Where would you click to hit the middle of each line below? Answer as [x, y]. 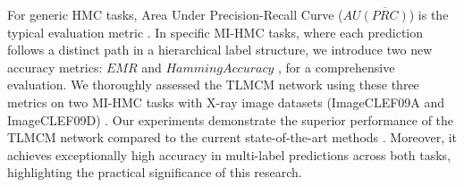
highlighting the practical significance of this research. [155, 172]
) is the [429, 14]
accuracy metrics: [55, 67]
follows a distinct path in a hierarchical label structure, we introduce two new [220, 50]
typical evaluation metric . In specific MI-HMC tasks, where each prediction [215, 32]
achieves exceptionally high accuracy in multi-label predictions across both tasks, [229, 154]
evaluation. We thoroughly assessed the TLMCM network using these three [213, 85]
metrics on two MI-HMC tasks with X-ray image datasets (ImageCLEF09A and [226, 102]
